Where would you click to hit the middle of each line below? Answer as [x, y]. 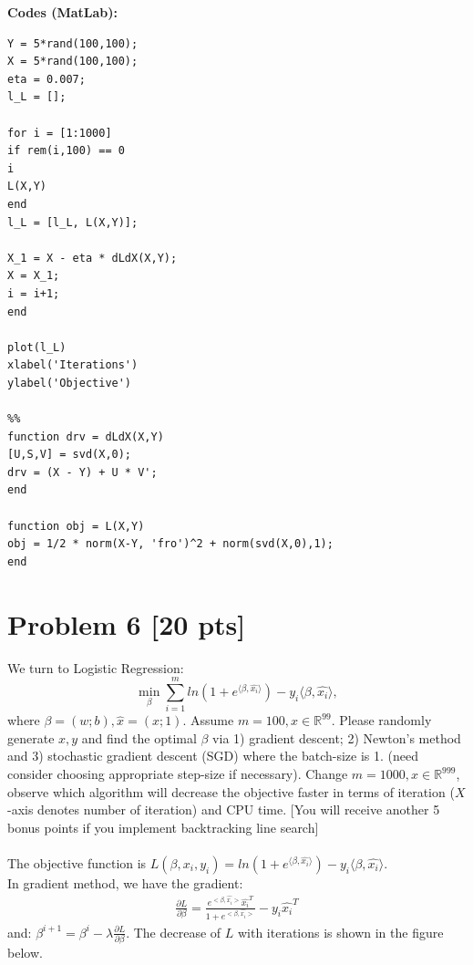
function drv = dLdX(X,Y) [86, 436]
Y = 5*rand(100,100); [73, 43]
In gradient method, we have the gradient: [125, 883]
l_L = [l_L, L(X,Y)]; [73, 222]
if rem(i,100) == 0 [66, 151]
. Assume [208, 720]
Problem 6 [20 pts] [127, 623]
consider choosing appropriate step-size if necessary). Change [178, 774]
